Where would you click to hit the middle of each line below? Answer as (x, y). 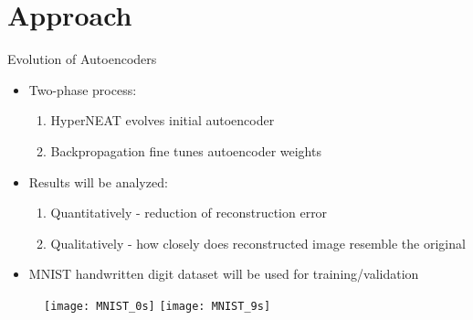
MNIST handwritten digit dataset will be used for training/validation (224, 274)
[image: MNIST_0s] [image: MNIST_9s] (158, 306)
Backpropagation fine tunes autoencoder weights (186, 150)
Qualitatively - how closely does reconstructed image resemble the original (258, 243)
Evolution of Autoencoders (82, 59)
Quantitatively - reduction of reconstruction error (189, 213)
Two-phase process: (83, 89)
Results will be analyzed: (98, 181)
